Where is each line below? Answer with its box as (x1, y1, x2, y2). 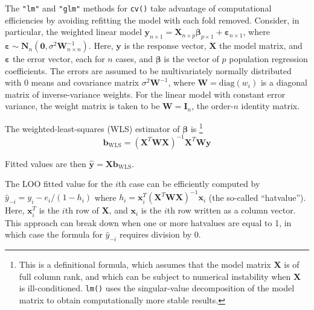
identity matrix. (241, 100, 300, 112)
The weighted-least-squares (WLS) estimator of (5, 122, 180, 134)
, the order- (191, 100, 234, 112)
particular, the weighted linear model (5, 25, 142, 38)
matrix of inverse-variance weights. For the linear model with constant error (5, 87, 286, 100)
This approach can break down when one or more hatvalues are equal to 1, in (5, 216, 292, 229)
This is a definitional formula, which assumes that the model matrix (19, 258, 271, 270)
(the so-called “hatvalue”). (208, 191, 306, 203)
